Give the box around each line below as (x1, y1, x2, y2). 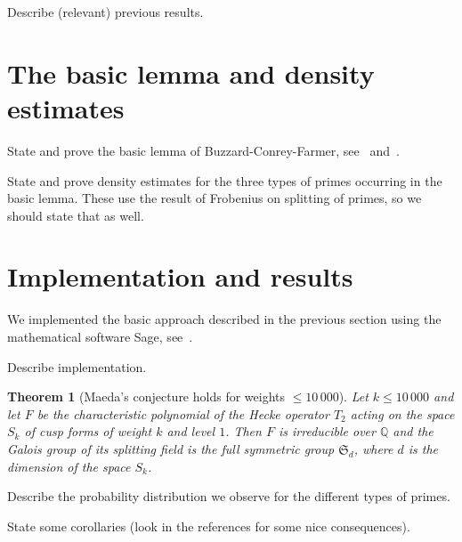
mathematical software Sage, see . (7, 328, 193, 345)
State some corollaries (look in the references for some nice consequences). (7, 516, 410, 535)
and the (393, 422, 434, 441)
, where (353, 439, 393, 457)
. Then (225, 422, 262, 441)
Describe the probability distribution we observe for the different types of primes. (7, 487, 450, 506)
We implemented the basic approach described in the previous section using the (7, 310, 442, 328)
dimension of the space (7, 457, 131, 475)
